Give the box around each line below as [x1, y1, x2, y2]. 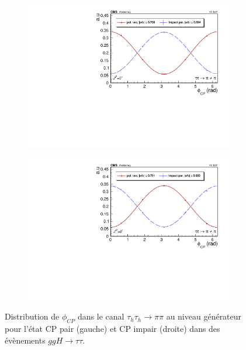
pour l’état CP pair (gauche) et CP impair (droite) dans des [5, 322, 220, 335]
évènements [5, 334, 46, 346]
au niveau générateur [166, 310, 242, 322]
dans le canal [78, 310, 124, 322]
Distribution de [5, 310, 60, 322]
